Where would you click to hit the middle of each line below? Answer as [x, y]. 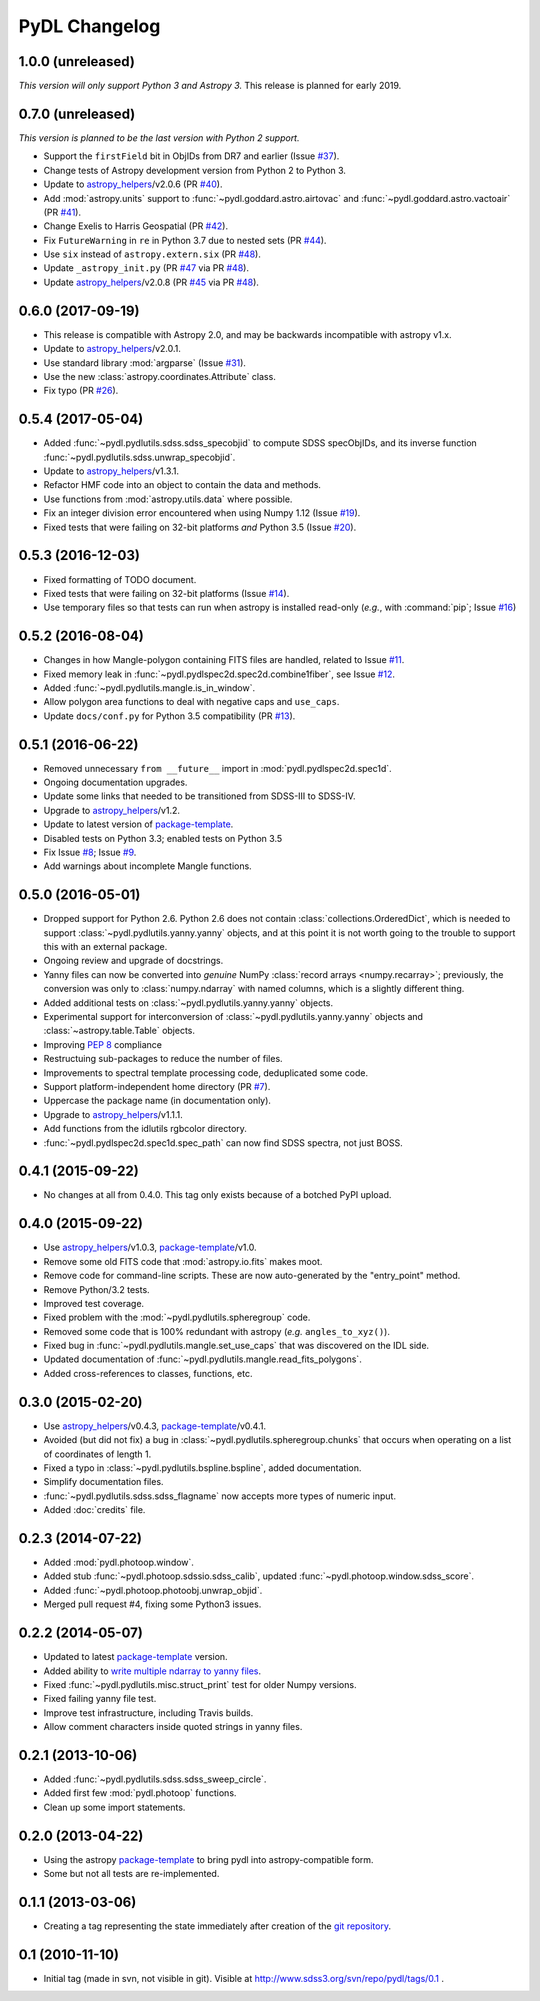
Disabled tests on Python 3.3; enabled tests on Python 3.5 [163, 838]
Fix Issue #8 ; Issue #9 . [90, 852]
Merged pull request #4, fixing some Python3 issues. [152, 1604]
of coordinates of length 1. [97, 1454]
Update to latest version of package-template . [138, 824]
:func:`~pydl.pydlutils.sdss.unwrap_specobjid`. [139, 457]
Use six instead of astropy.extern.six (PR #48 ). [152, 254]
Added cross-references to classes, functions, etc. [148, 1373]
